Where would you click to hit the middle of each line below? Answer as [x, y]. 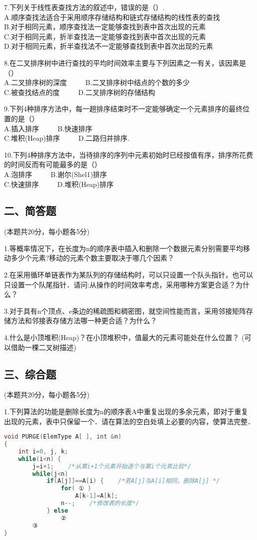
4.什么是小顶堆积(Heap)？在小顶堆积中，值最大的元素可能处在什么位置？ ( [124, 337]
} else [57, 510]
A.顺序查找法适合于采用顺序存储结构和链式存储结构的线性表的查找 [112, 17]
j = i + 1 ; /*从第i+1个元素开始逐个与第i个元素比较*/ [112, 466]
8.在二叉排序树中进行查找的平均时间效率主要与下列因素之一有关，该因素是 [125, 62]
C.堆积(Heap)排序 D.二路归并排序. [67, 138]
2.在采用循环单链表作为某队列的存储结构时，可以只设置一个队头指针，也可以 [128, 275]
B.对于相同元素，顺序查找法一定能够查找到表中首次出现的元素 [105, 27]
